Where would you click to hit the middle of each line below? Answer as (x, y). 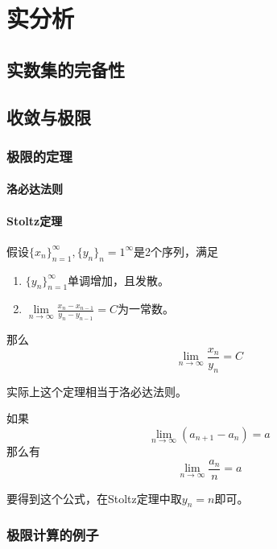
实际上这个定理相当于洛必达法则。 (97, 391)
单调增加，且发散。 (119, 280)
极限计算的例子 (53, 535)
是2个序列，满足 (176, 251)
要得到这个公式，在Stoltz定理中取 (94, 498)
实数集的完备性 (66, 69)
